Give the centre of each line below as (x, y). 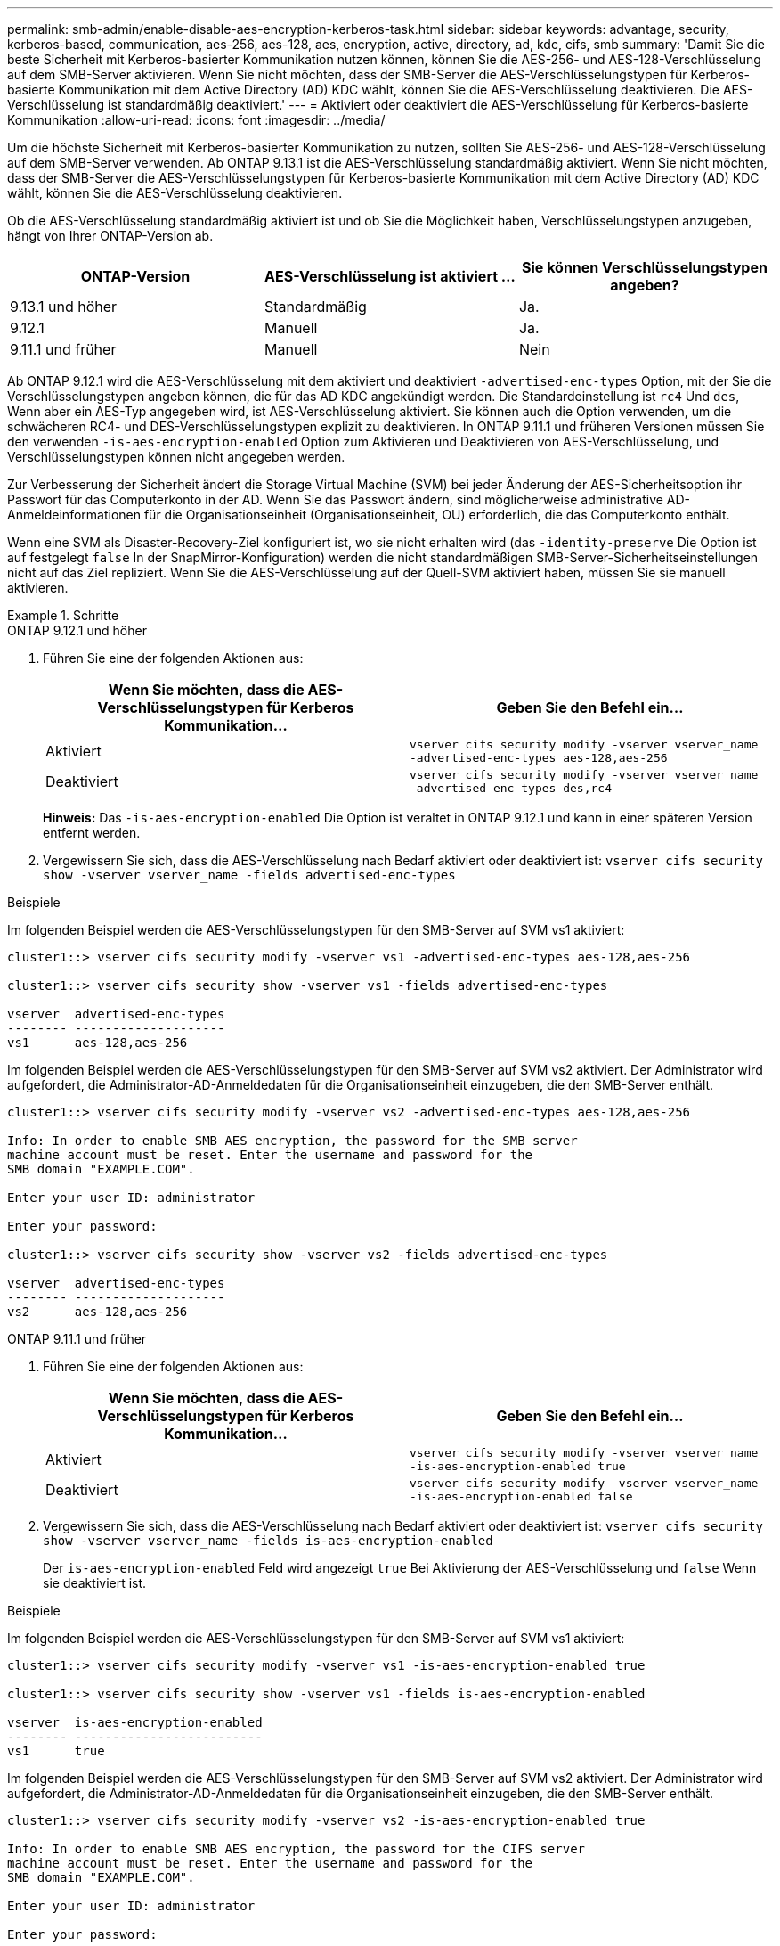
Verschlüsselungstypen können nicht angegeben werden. (176, 457)
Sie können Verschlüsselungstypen (645, 267)
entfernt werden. (92, 833)
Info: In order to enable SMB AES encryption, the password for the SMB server (292, 1141)
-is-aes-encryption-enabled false (521, 1496)
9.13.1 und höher (64, 307)
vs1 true (56, 1751)
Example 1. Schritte (63, 615)
